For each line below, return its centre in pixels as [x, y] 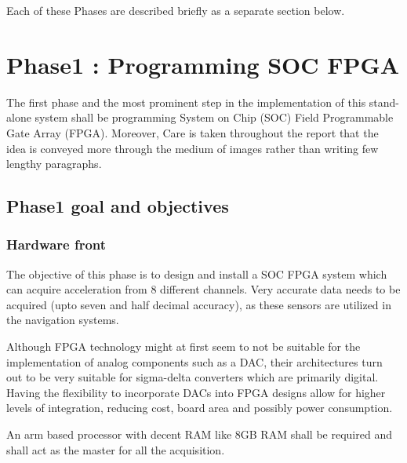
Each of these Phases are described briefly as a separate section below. [176, 10]
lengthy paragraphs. [54, 164]
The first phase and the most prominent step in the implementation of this [186, 102]
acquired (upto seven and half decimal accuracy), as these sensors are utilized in [199, 304]
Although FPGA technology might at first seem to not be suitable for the [184, 346]
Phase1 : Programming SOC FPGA [203, 64]
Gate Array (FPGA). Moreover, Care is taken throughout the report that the [193, 132]
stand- [384, 102]
